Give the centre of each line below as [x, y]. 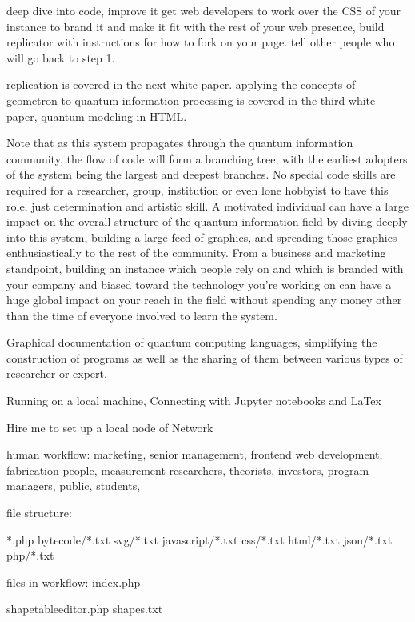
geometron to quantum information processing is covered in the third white [191, 100]
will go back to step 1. [61, 57]
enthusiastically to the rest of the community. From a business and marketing [196, 253]
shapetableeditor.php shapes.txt [85, 609]
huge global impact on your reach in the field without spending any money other [204, 300]
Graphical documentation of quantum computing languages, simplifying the [192, 342]
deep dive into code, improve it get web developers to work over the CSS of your [204, 10]
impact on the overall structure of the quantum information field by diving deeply [207, 221]
